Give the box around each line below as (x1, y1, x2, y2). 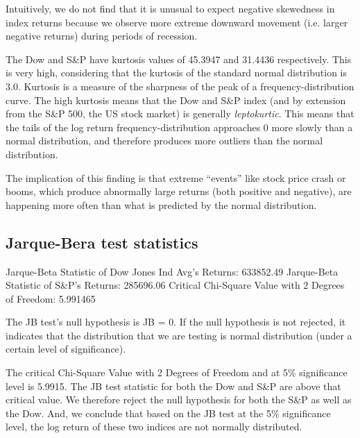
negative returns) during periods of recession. (6, 28, 198, 43)
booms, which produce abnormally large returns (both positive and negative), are (6, 184, 352, 199)
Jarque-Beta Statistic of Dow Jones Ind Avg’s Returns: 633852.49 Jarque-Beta (6, 264, 338, 278)
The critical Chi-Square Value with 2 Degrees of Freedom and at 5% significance (6, 365, 348, 380)
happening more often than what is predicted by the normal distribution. (6, 197, 317, 212)
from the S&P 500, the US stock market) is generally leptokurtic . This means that (6, 106, 354, 121)
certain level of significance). (6, 342, 126, 356)
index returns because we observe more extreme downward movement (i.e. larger (6, 15, 348, 29)
